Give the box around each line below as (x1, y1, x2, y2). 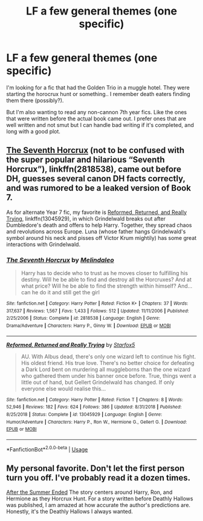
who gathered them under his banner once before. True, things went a (21, 372, 196, 379)
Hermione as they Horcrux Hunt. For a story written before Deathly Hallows (6, 495, 193, 502)
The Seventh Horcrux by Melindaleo (6, 256, 114, 264)
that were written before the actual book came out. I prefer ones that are (6, 115, 186, 122)
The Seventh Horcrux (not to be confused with (6, 145, 185, 155)
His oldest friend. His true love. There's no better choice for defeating (21, 359, 195, 366)
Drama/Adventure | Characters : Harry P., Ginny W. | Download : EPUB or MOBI (6, 323, 171, 329)
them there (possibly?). (6, 97, 64, 104)
